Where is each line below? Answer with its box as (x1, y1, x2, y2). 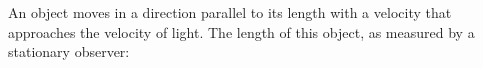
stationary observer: (8, 41, 130, 62)
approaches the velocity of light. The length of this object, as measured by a (8, 21, 475, 42)
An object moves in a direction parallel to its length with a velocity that (8, 2, 452, 22)
